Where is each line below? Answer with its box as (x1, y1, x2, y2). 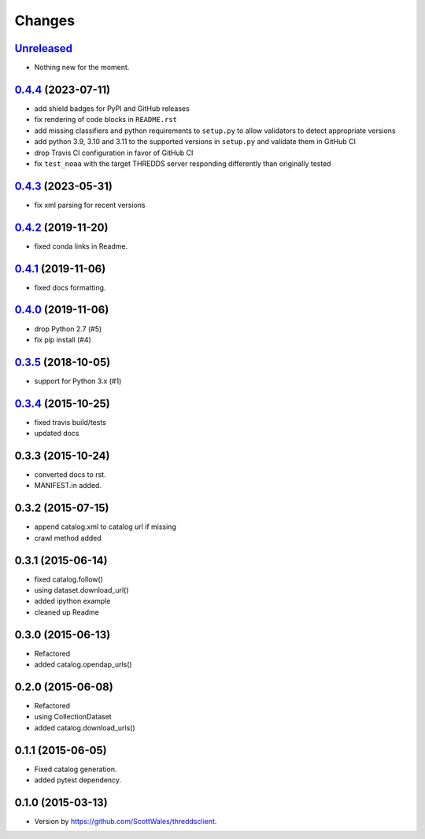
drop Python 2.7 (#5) (34, 323, 102, 334)
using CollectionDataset (34, 712, 112, 722)
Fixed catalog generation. (34, 764, 117, 774)
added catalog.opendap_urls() (34, 660, 133, 669)
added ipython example (34, 597, 111, 606)
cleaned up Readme (34, 607, 100, 617)
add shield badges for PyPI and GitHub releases (34, 103, 190, 113)
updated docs (34, 429, 79, 438)
